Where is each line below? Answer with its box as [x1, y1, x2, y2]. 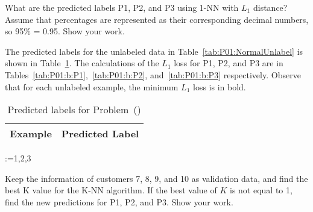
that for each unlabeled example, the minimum [5, 80, 179, 93]
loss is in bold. [193, 80, 246, 93]
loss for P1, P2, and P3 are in [174, 57, 283, 69]
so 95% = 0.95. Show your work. [5, 25, 125, 37]
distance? [253, 1, 288, 13]
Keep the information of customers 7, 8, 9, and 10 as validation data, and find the [5, 172, 308, 184]
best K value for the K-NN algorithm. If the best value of [5, 184, 217, 196]
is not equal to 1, [230, 184, 292, 196]
